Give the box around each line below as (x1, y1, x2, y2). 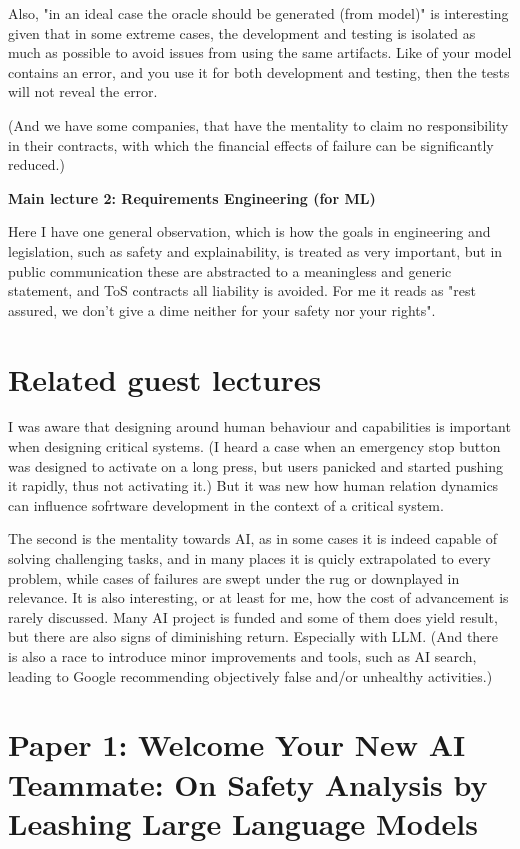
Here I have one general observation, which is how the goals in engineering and (8, 221, 491, 242)
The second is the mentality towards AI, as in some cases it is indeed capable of (8, 528, 498, 549)
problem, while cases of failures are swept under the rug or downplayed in (8, 567, 460, 588)
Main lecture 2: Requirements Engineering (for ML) (8, 187, 376, 208)
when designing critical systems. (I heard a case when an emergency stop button (8, 436, 501, 457)
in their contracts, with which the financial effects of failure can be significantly (8, 134, 494, 155)
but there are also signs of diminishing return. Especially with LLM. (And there (8, 626, 499, 647)
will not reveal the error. (8, 81, 158, 102)
